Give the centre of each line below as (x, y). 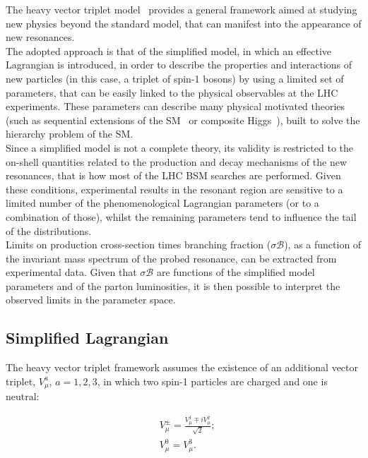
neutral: (23, 396)
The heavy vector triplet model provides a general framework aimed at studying (182, 9)
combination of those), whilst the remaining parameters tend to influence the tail (181, 216)
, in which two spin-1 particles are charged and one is (212, 381)
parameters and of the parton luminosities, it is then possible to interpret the (173, 285)
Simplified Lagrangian (87, 338)
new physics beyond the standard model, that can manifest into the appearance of (184, 23)
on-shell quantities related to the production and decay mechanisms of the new (176, 161)
